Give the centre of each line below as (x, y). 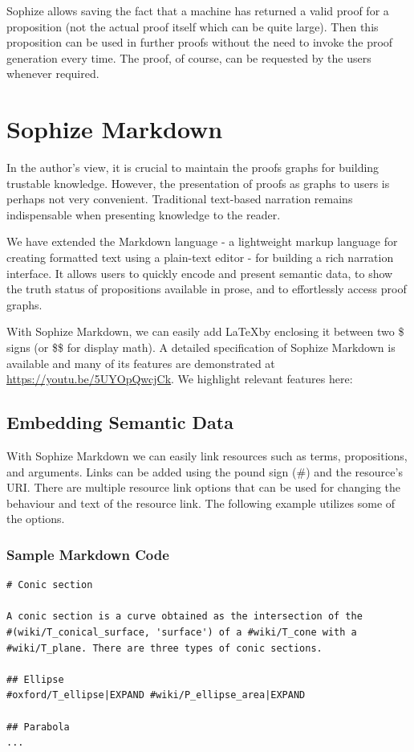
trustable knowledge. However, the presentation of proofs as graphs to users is (198, 183)
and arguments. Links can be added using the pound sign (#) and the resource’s (205, 471)
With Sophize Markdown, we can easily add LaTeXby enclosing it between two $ (205, 331)
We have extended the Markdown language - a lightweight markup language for (202, 241)
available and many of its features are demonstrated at (141, 363)
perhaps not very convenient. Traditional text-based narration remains (180, 199)
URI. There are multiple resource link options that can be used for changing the (204, 487)
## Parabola (38, 727)
